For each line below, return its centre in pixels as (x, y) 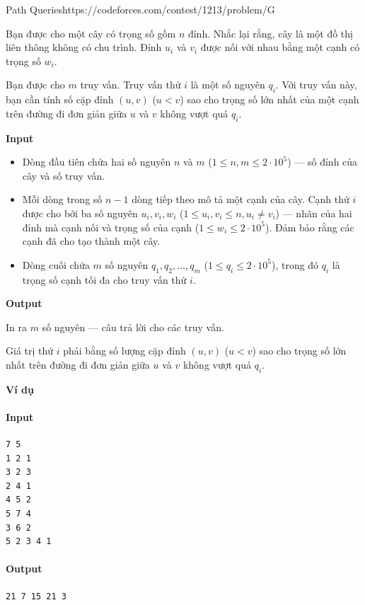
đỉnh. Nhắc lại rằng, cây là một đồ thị (270, 33)
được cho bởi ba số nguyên (80, 213)
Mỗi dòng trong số (62, 199)
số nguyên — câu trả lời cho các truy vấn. (133, 327)
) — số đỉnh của (323, 162)
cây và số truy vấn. (64, 175)
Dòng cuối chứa (56, 264)
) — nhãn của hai (314, 213)
